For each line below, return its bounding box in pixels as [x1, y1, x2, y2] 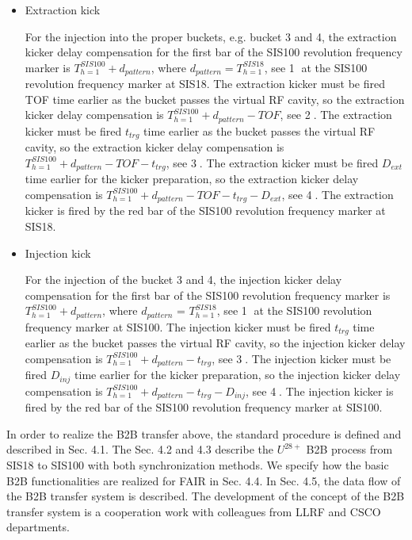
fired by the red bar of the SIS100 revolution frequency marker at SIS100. [25, 399, 383, 416]
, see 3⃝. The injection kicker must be [212, 350, 391, 366]
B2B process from [306, 441, 393, 458]
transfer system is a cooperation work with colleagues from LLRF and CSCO [6, 503, 381, 519]
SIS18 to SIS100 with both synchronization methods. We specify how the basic [6, 457, 389, 473]
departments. [6, 519, 70, 535]
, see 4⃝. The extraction [281, 186, 394, 202]
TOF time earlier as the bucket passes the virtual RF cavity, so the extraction [25, 90, 405, 107]
